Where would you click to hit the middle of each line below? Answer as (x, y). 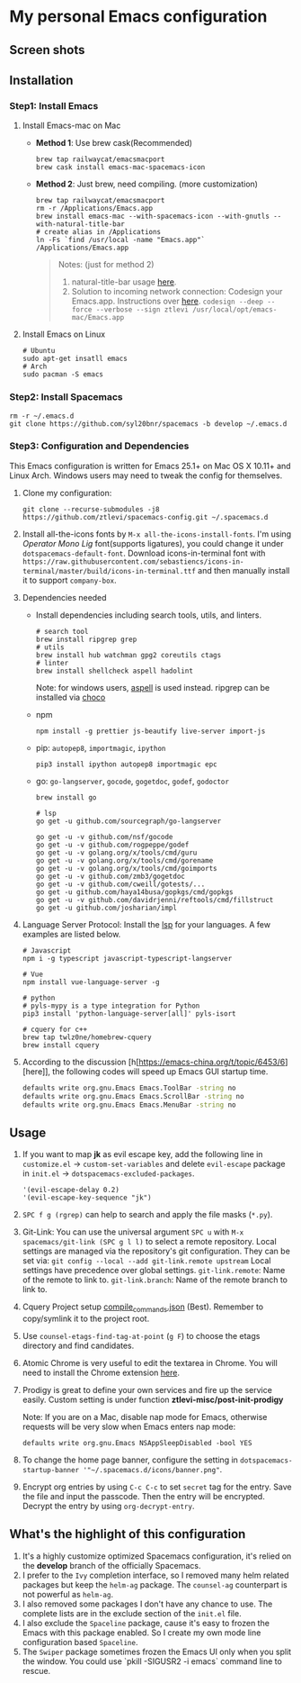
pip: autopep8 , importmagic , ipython (101, 747)
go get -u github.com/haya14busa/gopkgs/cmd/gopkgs (134, 892)
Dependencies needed (64, 597)
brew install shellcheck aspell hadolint (114, 671)
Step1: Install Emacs (54, 105)
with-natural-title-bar (80, 224)
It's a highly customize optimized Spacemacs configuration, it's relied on (157, 1556)
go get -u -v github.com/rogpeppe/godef (112, 845)
